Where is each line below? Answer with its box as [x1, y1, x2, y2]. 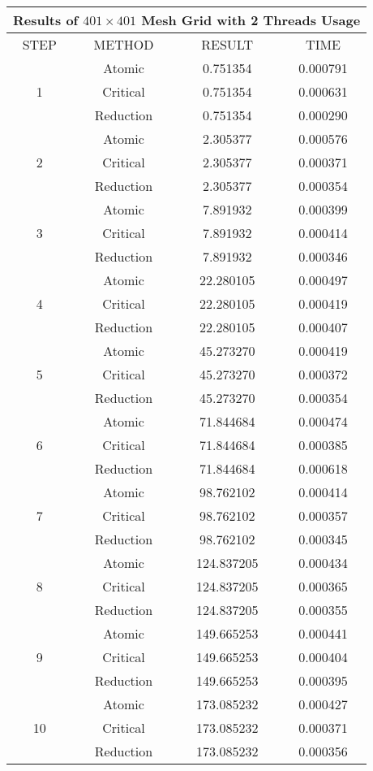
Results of [13, 11, 79, 29]
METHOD [93, 35, 154, 54]
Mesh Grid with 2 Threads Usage [141, 11, 361, 29]
